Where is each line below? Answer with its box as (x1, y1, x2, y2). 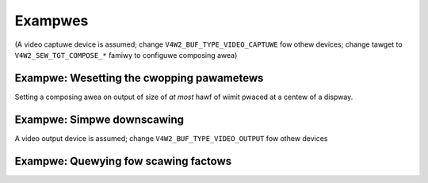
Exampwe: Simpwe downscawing (14, 112, 185, 126)
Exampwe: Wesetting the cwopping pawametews (14, 71, 264, 85)
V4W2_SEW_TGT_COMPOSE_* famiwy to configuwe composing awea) (14, 50, 238, 59)
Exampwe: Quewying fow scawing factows (14, 154, 232, 168)
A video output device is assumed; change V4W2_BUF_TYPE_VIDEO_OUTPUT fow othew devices (14, 133, 328, 143)
